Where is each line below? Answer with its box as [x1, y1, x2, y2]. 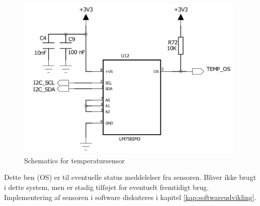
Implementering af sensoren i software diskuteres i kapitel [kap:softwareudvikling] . [4, 191, 256, 202]
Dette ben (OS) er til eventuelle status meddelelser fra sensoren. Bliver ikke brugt [4, 172, 256, 182]
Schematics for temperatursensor [24, 155, 125, 165]
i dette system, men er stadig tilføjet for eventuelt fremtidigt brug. [4, 181, 209, 192]
